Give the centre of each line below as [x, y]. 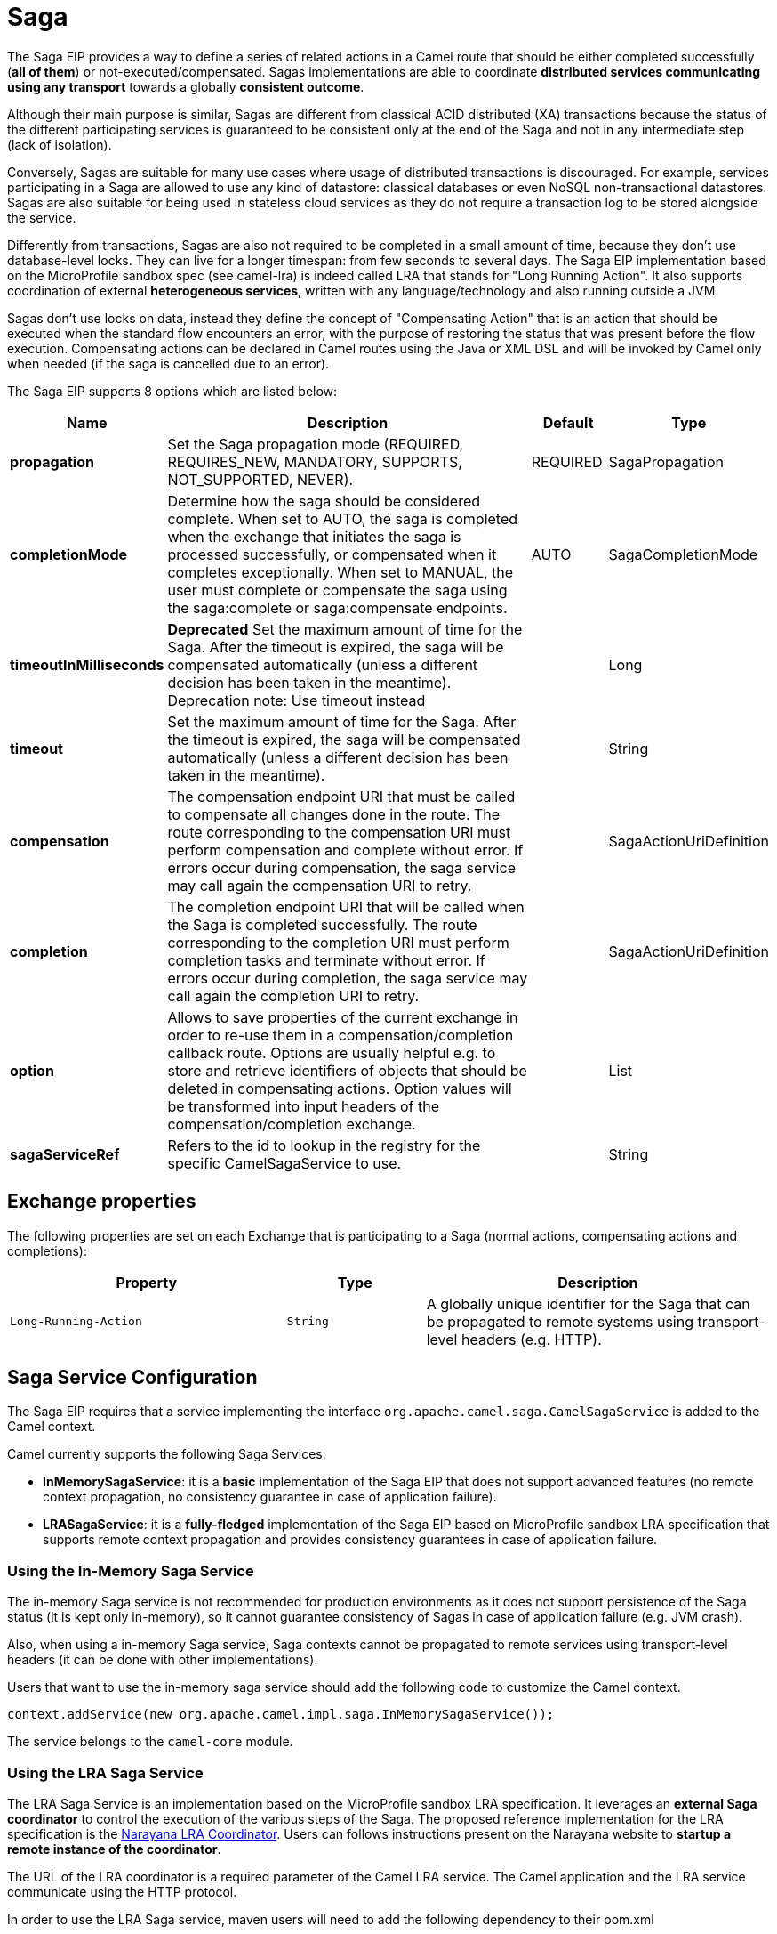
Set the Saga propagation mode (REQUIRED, [316, 444]
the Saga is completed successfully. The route [322, 924]
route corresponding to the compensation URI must [339, 832]
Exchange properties [102, 1202]
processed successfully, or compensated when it [332, 554]
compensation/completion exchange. [292, 1124]
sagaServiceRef [65, 1154]
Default [568, 422]
